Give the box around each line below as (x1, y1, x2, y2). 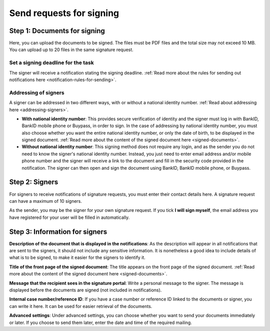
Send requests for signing (9, 8, 119, 19)
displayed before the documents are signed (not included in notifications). (9, 287, 162, 293)
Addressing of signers (9, 89, 64, 96)
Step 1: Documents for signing (9, 27, 105, 35)
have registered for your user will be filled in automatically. (9, 214, 130, 220)
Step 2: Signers (9, 178, 58, 186)
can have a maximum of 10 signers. (9, 198, 82, 204)
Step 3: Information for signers (9, 227, 107, 236)
